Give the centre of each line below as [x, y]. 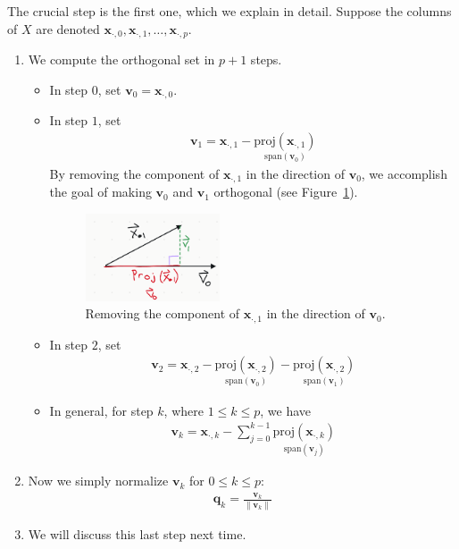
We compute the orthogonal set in [121, 59]
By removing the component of [134, 173]
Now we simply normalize [98, 481]
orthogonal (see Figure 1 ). [286, 192]
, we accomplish [404, 173]
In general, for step [101, 410]
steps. [266, 59]
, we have [286, 410]
